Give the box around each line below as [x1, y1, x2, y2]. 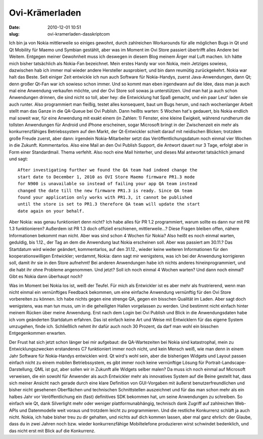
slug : [9, 31, 19, 37]
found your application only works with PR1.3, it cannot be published [18, 194, 192, 200]
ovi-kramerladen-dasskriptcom [47, 31, 110, 37]
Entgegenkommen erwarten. [9, 330, 66, 336]
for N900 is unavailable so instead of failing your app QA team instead [18, 181, 198, 187]
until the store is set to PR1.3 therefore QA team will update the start [18, 201, 200, 207]
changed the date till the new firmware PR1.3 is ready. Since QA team [18, 188, 192, 193]
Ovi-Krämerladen [9, 7, 81, 18]
